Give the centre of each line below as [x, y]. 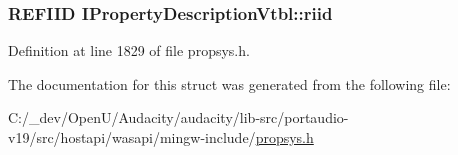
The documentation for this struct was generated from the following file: [229, 83]
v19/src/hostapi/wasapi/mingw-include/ [132, 137]
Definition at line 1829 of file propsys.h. [129, 50]
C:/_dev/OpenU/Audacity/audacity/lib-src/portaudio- [178, 117]
